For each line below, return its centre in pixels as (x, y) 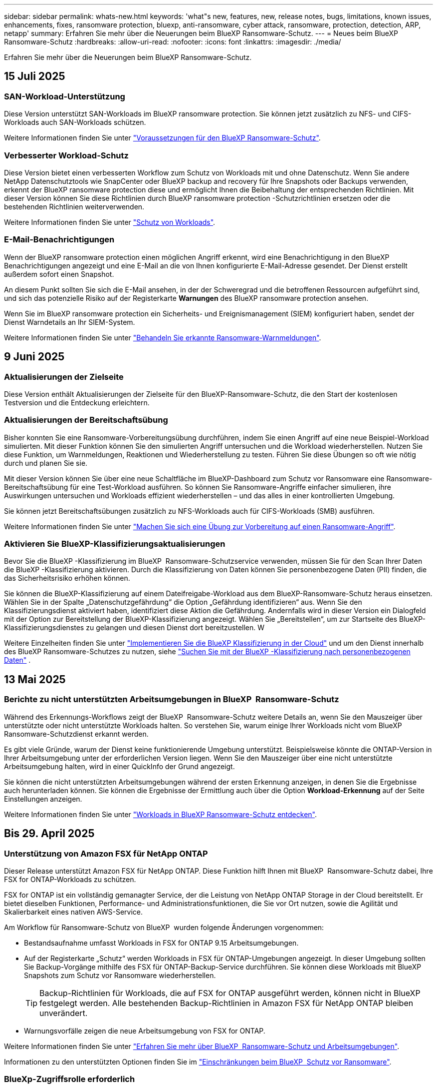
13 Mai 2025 (35, 679)
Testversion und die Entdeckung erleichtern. (77, 402)
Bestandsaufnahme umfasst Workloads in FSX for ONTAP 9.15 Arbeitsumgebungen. (161, 943)
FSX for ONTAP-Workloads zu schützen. (70, 879)
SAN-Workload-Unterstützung (65, 96)
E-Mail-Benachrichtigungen (59, 240)
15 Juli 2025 (35, 76)
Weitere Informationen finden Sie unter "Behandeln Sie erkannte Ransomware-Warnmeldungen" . (163, 337)
